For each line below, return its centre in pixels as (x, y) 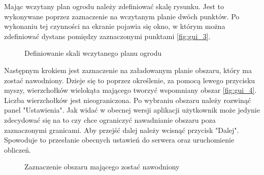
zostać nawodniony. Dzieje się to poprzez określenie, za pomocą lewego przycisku (130, 80)
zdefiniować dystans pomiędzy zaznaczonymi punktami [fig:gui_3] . (107, 36)
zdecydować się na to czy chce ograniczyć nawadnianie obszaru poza (110, 119)
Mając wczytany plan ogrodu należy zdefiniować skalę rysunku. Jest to (114, 6)
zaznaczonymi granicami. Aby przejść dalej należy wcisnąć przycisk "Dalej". (122, 130)
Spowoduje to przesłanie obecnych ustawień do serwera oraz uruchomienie (119, 140)
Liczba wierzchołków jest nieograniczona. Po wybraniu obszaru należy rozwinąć (128, 100)
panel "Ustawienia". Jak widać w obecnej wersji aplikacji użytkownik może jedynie (132, 110)
